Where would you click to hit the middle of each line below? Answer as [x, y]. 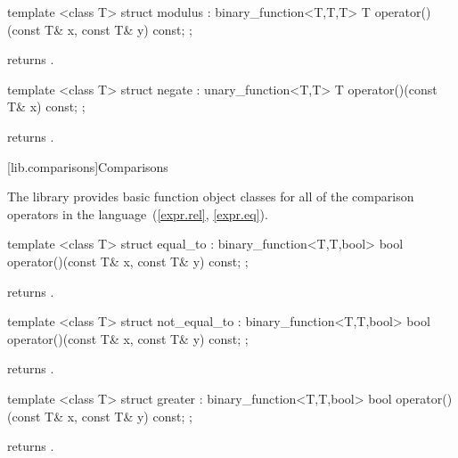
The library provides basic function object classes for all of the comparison [211, 196]
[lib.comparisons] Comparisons [88, 166]
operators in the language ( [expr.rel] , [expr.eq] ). [138, 213]
